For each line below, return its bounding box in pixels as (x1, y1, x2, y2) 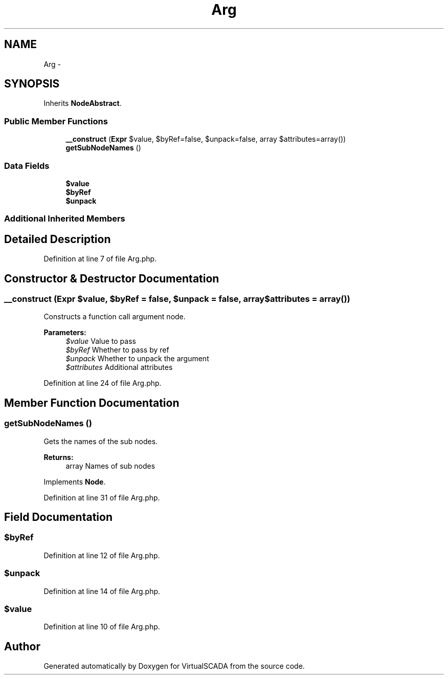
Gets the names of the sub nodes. (43, 436, 158, 446)
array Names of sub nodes (65, 461, 155, 470)
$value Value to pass (65, 337, 136, 346)
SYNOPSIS (4, 77, 60, 91)
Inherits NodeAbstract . (43, 99, 122, 108)
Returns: (43, 452, 74, 462)
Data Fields (4, 160, 50, 171)
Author (4, 640, 40, 653)
